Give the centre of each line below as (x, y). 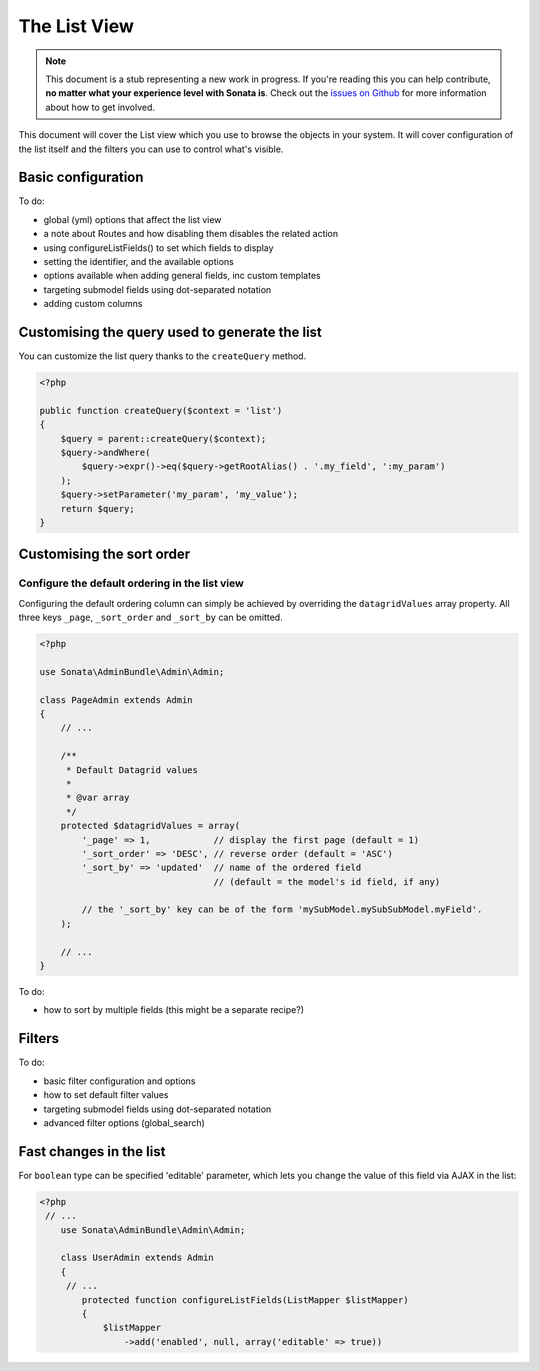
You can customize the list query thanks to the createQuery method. (162, 356)
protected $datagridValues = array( (150, 826)
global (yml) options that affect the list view (132, 219)
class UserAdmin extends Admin (137, 1258)
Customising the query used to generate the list (170, 331)
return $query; (97, 508)
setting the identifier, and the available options (138, 261)
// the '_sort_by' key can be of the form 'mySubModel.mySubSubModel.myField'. (282, 909)
